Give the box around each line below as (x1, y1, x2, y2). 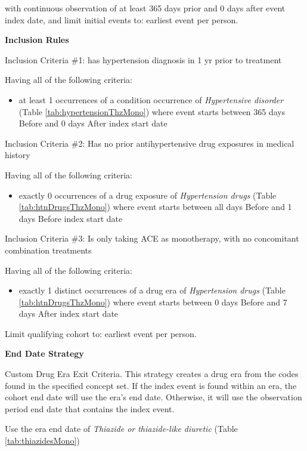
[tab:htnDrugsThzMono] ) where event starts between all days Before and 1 (18, 200, 292, 213)
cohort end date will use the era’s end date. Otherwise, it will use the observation (5, 391, 302, 403)
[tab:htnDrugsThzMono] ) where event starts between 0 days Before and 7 (18, 295, 287, 308)
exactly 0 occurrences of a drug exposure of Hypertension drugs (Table (18, 189, 277, 201)
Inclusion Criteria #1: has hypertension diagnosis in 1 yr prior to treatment (5, 53, 282, 66)
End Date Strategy (5, 347, 84, 360)
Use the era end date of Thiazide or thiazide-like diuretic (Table (5, 422, 238, 435)
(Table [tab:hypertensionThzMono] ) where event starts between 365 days (18, 105, 286, 118)
